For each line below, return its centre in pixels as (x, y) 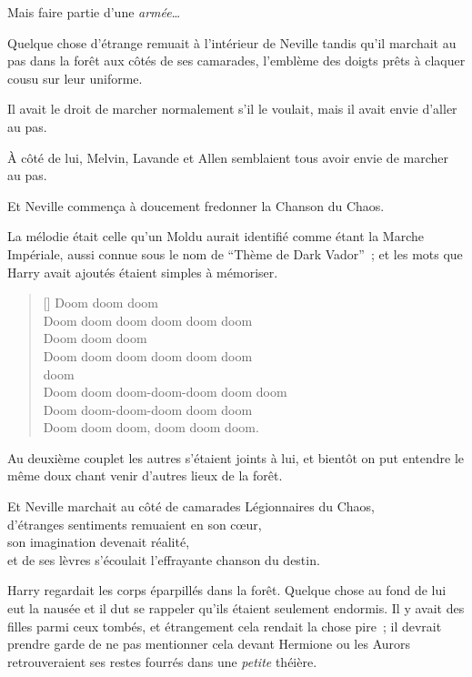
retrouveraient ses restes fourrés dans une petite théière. (162, 661)
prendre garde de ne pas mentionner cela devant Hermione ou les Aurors (209, 644)
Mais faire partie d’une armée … (94, 12)
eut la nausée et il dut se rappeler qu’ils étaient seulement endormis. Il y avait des (236, 608)
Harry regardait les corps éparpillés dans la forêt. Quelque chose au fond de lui (227, 590)
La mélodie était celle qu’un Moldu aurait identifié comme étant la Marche (216, 236)
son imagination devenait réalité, (99, 542)
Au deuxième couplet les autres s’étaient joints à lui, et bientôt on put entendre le (236, 457)
